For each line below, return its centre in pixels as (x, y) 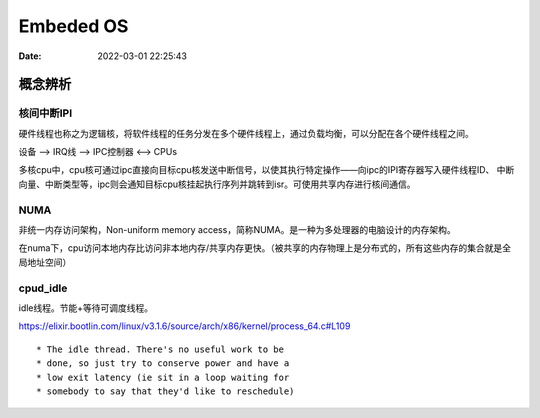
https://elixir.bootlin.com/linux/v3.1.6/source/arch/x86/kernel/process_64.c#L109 (184, 326)
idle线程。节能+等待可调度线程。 (86, 307)
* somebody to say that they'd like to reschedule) (165, 391)
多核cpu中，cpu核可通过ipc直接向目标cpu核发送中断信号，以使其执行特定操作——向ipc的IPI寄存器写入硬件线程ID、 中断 (266, 170)
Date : (30, 56)
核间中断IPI (45, 113)
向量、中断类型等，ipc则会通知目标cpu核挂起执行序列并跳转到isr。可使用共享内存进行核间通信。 (217, 184)
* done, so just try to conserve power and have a (163, 363)
